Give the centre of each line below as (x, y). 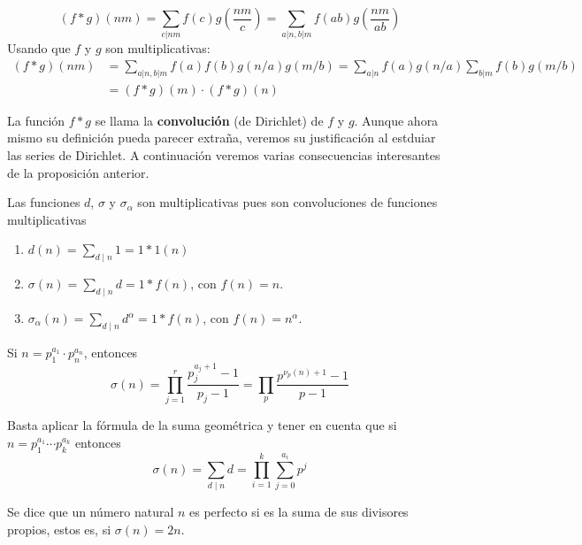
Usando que (39, 48)
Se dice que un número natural (91, 512)
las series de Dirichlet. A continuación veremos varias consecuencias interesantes (224, 155)
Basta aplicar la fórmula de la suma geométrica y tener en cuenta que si (202, 425)
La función (36, 120)
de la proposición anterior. (78, 172)
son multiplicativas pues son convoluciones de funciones (287, 202)
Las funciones (44, 202)
